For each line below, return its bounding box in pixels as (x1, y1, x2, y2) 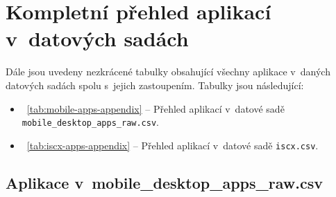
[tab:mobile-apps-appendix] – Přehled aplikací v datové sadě (26, 101, 285, 115)
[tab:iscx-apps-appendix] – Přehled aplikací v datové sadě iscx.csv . (26, 138, 319, 152)
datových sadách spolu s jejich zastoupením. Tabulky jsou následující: (6, 77, 304, 92)
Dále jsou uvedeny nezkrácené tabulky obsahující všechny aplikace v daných (6, 64, 330, 79)
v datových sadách (6, 24, 189, 53)
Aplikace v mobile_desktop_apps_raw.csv (6, 171, 323, 193)
